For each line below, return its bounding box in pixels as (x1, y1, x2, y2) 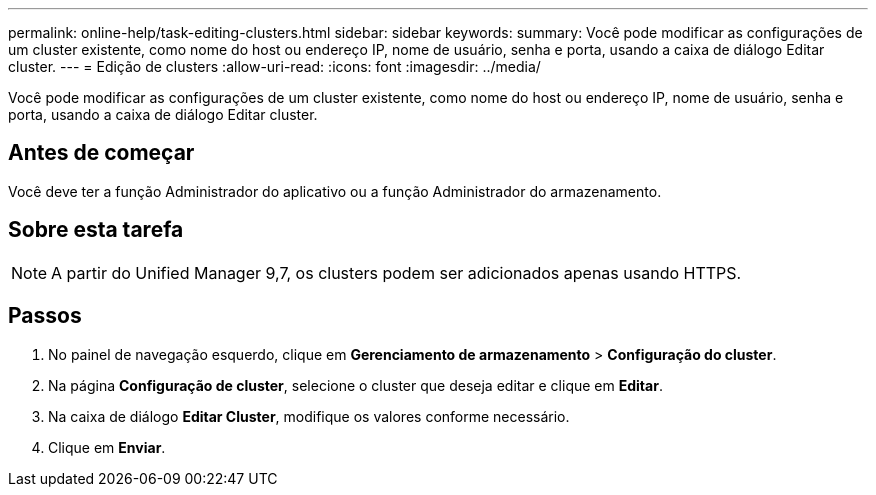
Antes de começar (8, 140, 195, 166)
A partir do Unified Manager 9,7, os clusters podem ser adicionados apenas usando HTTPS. (51, 262, 742, 283)
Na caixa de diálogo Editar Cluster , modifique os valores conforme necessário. (48, 407, 570, 425)
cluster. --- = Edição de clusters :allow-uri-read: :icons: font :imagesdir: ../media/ (8, 58, 541, 75)
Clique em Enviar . (48, 438, 166, 456)
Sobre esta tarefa (8, 217, 184, 243)
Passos (8, 303, 82, 329)
